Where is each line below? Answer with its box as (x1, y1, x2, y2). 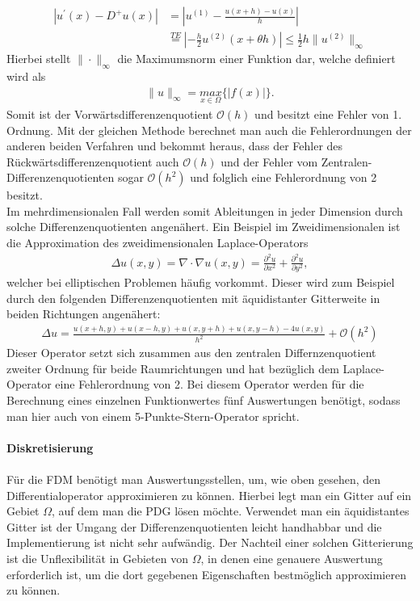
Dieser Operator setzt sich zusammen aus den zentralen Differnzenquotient (6, 344, 376, 361)
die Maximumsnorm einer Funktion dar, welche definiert (117, 50, 396, 67)
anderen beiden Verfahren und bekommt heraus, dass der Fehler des (6, 137, 343, 154)
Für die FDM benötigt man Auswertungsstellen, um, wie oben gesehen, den (6, 470, 381, 487)
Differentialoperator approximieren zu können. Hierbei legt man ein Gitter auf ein (6, 486, 412, 503)
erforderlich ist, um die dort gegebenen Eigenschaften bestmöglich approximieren (6, 565, 406, 582)
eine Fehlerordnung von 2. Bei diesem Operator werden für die (55, 376, 364, 393)
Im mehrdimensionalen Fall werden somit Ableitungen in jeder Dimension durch (6, 202, 403, 219)
